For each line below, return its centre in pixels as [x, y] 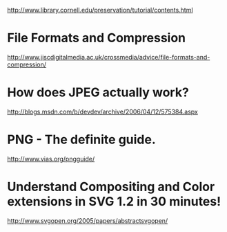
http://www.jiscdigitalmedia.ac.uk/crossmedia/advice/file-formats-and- [109, 57]
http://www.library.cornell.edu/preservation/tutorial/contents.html [100, 10]
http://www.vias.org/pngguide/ [51, 159]
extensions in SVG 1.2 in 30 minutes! [114, 202]
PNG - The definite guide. [82, 140]
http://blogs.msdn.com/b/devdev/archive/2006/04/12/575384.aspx [102, 111]
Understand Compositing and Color [111, 187]
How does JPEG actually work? [98, 92]
